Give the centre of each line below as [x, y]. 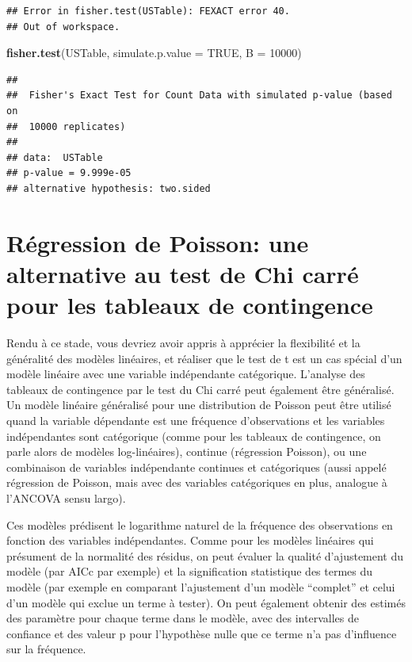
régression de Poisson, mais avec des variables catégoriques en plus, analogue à [197, 482]
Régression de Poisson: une [158, 242]
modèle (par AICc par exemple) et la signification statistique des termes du [190, 571]
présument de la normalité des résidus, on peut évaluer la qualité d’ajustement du [205, 555]
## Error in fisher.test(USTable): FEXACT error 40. [148, 11]
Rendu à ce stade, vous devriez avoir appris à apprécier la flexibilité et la [183, 343]
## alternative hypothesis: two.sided [109, 188]
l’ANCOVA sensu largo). [66, 497]
